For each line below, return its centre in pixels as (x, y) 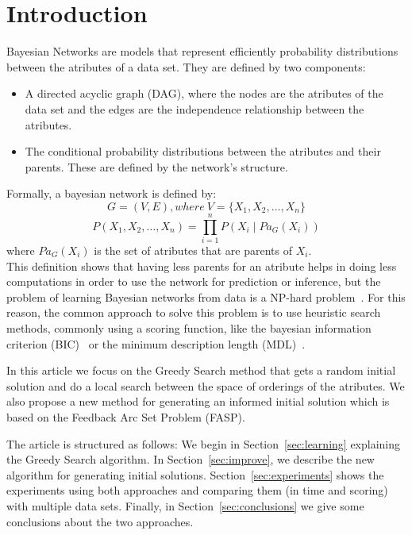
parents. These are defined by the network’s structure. (156, 166)
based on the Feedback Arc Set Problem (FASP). (126, 416)
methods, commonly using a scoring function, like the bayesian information (189, 327)
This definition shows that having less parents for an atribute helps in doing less (202, 266)
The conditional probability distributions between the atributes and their (203, 151)
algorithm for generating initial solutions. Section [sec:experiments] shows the (195, 474)
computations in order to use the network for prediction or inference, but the (194, 281)
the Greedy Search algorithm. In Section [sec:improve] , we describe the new (191, 459)
